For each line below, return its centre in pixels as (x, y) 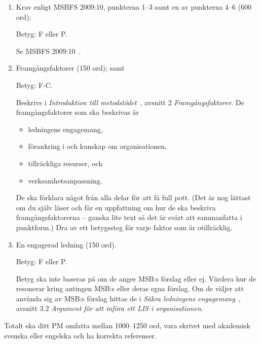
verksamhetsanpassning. (65, 180)
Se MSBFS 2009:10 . (48, 51)
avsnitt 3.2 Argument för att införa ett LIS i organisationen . (109, 308)
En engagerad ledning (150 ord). (66, 244)
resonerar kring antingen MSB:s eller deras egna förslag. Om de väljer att (130, 288)
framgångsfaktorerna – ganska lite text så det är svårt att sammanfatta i (129, 217)
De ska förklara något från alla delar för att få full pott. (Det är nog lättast (133, 197)
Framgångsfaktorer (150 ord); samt (70, 68)
